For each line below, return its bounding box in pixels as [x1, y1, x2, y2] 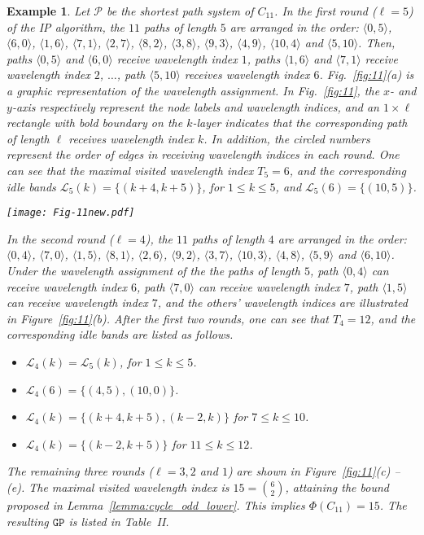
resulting [7, 512, 49, 529]
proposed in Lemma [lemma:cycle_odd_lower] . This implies [7, 496, 305, 513]
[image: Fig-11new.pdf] [7, 207, 135, 219]
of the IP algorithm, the [7, 18, 125, 35]
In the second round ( [7, 230, 114, 247]
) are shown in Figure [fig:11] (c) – [227, 463, 400, 480]
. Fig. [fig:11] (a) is [319, 66, 414, 83]
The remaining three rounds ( [7, 463, 154, 480]
